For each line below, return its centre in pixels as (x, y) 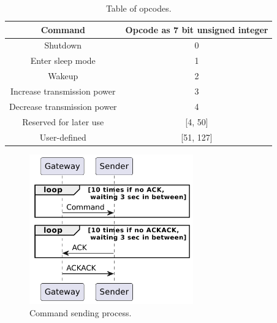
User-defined (63, 137)
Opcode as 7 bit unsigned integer (197, 29)
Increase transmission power (63, 91)
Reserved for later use (63, 121)
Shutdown (63, 45)
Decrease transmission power (63, 106)
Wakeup (63, 76)
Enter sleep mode (63, 60)
